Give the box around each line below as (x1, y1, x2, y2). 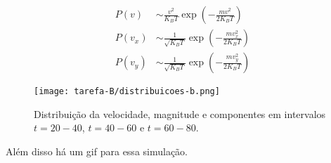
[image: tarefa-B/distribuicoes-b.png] (34, 86, 220, 97)
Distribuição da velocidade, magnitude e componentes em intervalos (34, 106, 326, 121)
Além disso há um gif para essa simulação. (6, 143, 188, 158)
